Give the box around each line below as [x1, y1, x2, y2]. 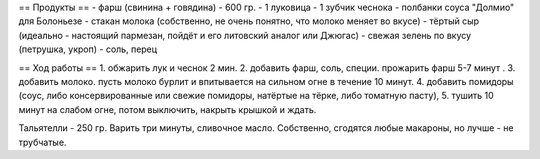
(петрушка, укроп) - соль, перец [18, 43, 158, 55]
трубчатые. [18, 136, 67, 148]
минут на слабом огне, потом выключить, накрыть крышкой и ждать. [18, 103, 317, 115]
